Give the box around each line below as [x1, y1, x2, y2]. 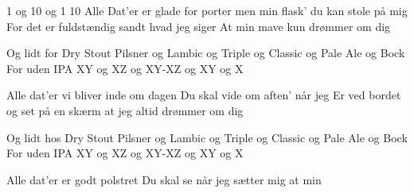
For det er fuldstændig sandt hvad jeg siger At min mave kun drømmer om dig [6, 17, 391, 34]
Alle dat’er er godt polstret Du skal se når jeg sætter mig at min [6, 171, 322, 187]
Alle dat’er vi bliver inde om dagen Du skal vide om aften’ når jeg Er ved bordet [6, 87, 401, 103]
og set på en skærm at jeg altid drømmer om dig [6, 102, 244, 118]
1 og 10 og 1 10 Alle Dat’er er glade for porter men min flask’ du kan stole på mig [6, 2, 408, 18]
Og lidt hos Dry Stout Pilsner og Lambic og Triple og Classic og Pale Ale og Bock [6, 129, 408, 145]
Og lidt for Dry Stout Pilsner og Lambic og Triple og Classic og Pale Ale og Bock [6, 44, 405, 61]
